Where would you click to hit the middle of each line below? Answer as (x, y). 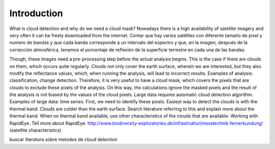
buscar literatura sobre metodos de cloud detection (63, 139)
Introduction (36, 13)
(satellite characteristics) (35, 130)
